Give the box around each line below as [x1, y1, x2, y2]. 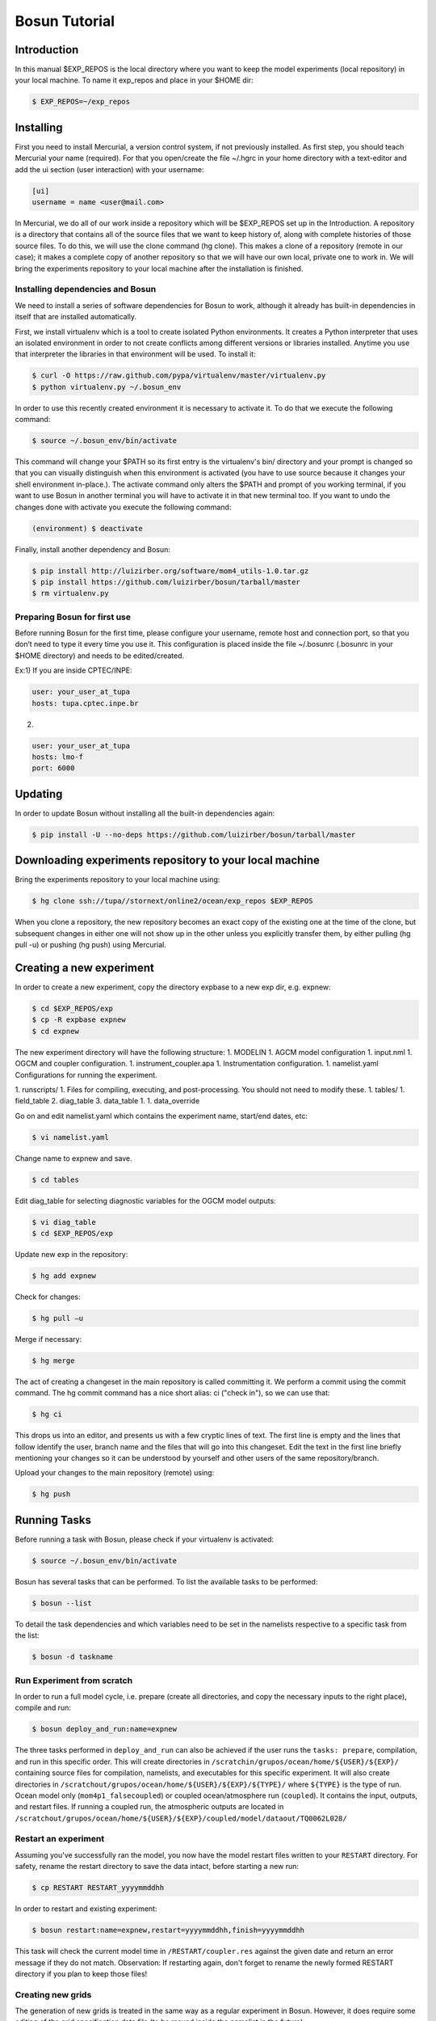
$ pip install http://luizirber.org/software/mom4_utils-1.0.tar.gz [31, 566, 309, 576]
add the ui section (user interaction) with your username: [15, 164, 204, 174]
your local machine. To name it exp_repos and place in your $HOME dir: [15, 75, 254, 85]
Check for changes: [15, 1292, 81, 1302]
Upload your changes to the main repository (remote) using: [15, 1468, 215, 1478]
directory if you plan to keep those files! [15, 1968, 148, 1978]
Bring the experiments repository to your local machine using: [15, 875, 220, 884]
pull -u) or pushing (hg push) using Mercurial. [15, 940, 167, 950]
